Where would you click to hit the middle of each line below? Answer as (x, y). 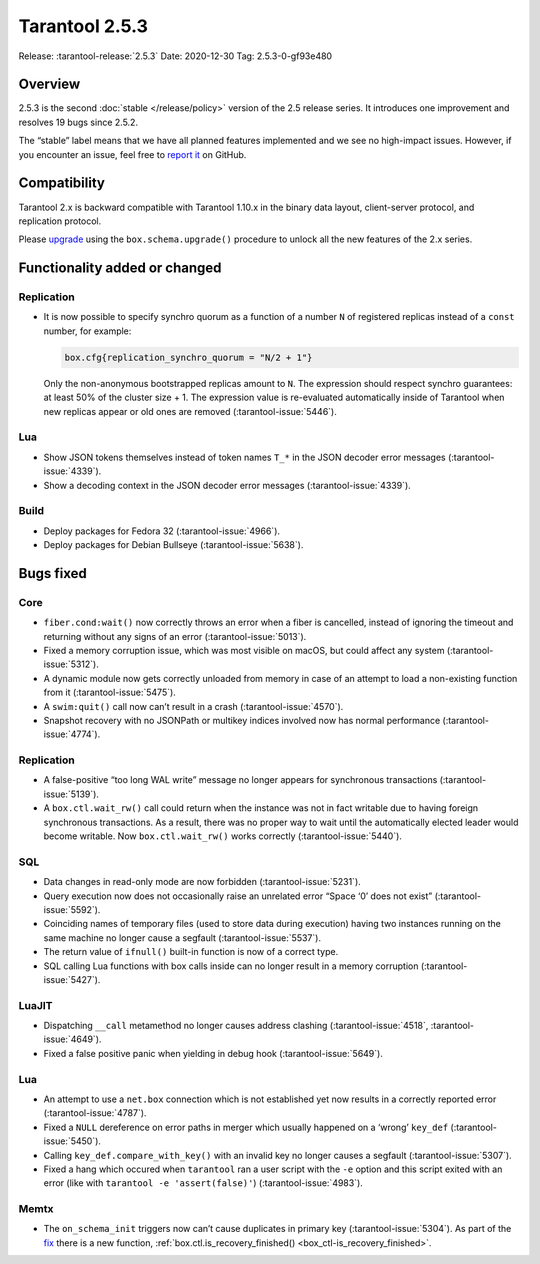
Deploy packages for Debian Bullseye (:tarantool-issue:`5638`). (173, 545)
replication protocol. (60, 221)
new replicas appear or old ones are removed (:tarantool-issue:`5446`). (190, 411)
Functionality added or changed (120, 268)
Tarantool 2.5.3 (83, 26)
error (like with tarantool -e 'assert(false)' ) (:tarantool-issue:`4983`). (203, 1183)
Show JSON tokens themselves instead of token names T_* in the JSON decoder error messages (244, 457)
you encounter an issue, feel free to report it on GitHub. (132, 154)
